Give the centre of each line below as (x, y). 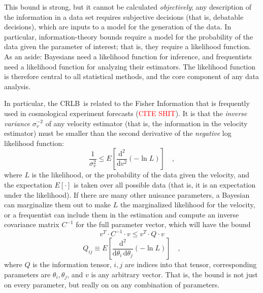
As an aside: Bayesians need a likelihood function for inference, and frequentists (128, 56)
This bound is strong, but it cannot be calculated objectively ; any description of (128, 7)
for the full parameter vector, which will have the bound (163, 224)
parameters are (27, 274)
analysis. (17, 86)
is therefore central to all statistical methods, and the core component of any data (132, 76)
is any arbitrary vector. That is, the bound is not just (174, 274)
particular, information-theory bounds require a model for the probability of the (129, 36)
